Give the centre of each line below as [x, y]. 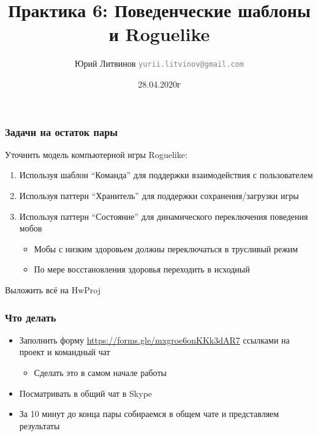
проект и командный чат [65, 352]
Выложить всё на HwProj [53, 290]
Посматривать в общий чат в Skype [86, 393]
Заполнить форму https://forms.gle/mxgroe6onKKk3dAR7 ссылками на [154, 340]
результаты [40, 425]
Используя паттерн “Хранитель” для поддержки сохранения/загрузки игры [159, 196]
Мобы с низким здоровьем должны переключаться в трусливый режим [166, 248]
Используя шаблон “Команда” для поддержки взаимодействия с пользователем [166, 175]
